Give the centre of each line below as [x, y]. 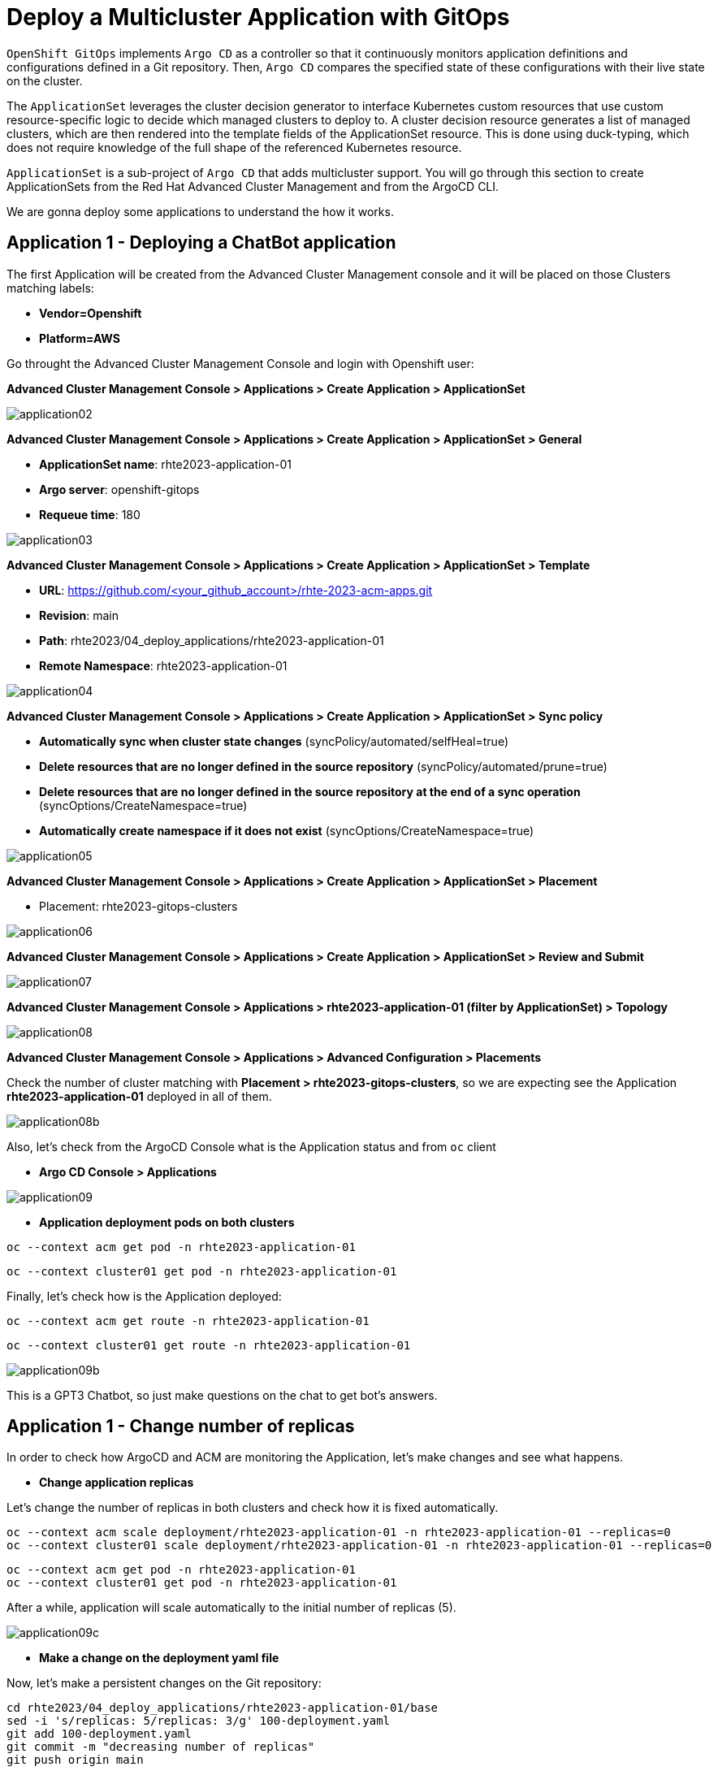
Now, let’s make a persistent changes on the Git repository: [164, 1683]
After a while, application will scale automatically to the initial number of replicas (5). [231, 1608]
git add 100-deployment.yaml [99, 1734]
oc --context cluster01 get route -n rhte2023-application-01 [209, 1345]
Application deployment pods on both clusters [167, 1222]
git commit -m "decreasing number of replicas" [161, 1747]
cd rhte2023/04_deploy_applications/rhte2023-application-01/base [223, 1708]
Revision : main [79, 615]
